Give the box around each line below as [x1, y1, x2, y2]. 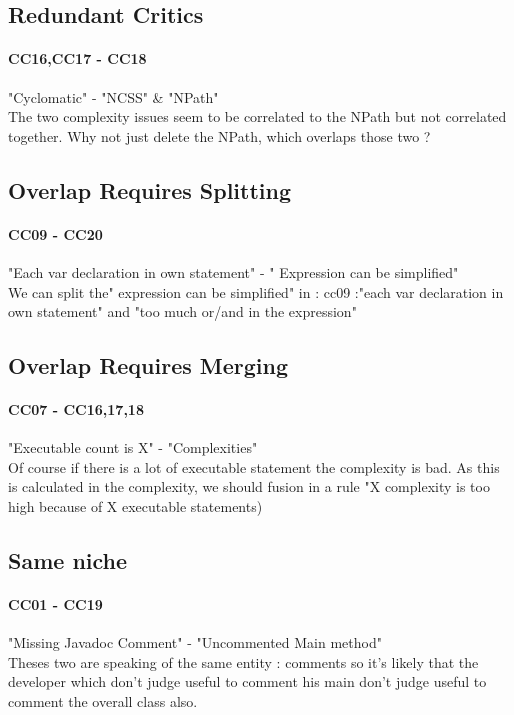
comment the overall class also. [8, 691, 198, 712]
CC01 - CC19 [8, 594, 103, 615]
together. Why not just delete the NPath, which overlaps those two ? [8, 125, 431, 146]
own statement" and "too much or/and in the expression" [8, 301, 357, 322]
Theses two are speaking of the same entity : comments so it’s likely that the [8, 651, 479, 672]
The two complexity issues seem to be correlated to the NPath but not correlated [8, 106, 507, 127]
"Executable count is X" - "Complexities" [8, 437, 258, 458]
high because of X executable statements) [8, 496, 263, 517]
